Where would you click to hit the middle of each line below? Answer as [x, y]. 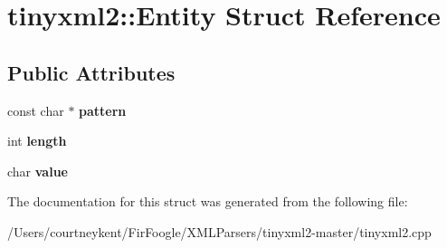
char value [38, 171]
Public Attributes [91, 72]
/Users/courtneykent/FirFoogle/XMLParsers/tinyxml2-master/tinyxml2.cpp [219, 231]
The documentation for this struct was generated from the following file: [208, 201]
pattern [103, 110]
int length [37, 141]
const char [36, 110]
